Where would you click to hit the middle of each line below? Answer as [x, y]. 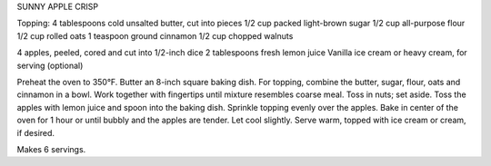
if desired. [35, 132]
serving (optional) [50, 65]
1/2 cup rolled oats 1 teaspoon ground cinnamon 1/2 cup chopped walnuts [155, 35]
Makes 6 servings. [51, 149]
